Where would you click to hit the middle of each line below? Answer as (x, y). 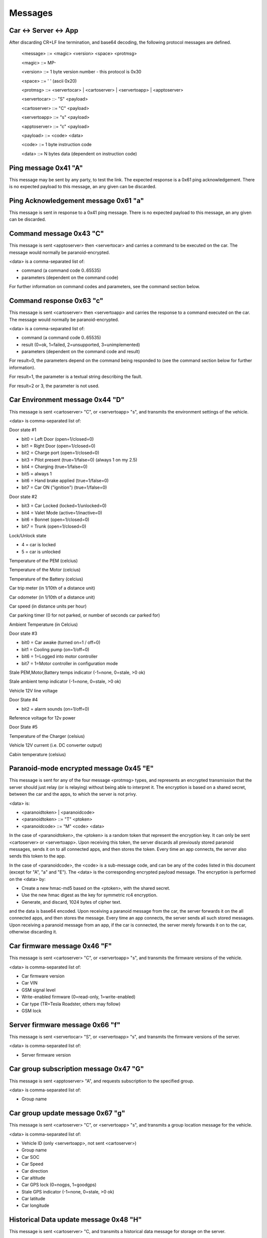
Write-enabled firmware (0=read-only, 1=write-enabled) (78, 997)
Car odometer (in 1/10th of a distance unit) (52, 597)
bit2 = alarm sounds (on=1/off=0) (55, 709)
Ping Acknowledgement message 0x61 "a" (77, 201)
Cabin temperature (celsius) (38, 754)
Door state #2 (23, 496)
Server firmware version (46, 1055)
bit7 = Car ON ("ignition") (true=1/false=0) (64, 487)
